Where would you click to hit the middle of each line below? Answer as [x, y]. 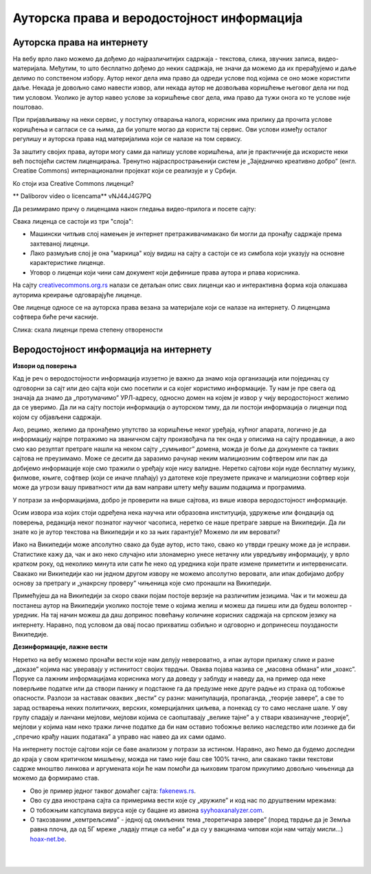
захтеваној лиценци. [60, 244]
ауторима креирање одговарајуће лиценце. [77, 295]
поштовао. [28, 107]
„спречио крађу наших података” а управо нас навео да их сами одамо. [120, 736]
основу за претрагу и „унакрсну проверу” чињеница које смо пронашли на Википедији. [142, 583]
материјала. [30, 68]
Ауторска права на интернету [80, 42]
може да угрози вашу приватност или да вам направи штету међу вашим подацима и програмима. [159, 487]
